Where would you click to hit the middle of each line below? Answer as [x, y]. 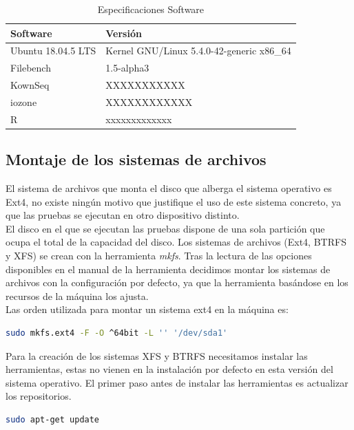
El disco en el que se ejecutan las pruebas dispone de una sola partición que [165, 228]
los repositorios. [39, 396]
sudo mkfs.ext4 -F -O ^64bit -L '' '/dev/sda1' [117, 333]
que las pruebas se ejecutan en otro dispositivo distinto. [123, 215]
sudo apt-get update [53, 420]
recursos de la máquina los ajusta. [77, 295]
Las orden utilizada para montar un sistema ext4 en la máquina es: [147, 309]
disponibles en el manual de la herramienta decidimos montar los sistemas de [168, 269]
